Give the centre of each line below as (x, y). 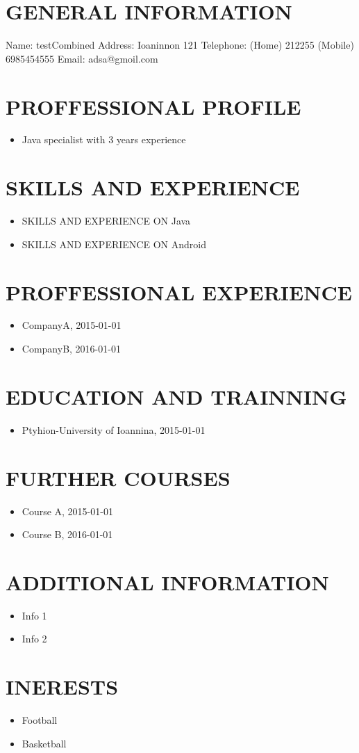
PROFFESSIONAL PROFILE (153, 106)
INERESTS (62, 687)
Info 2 (34, 639)
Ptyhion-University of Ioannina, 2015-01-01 (114, 429)
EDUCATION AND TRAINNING (176, 396)
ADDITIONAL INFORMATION (167, 582)
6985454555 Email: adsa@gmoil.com (82, 58)
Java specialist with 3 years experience (104, 139)
